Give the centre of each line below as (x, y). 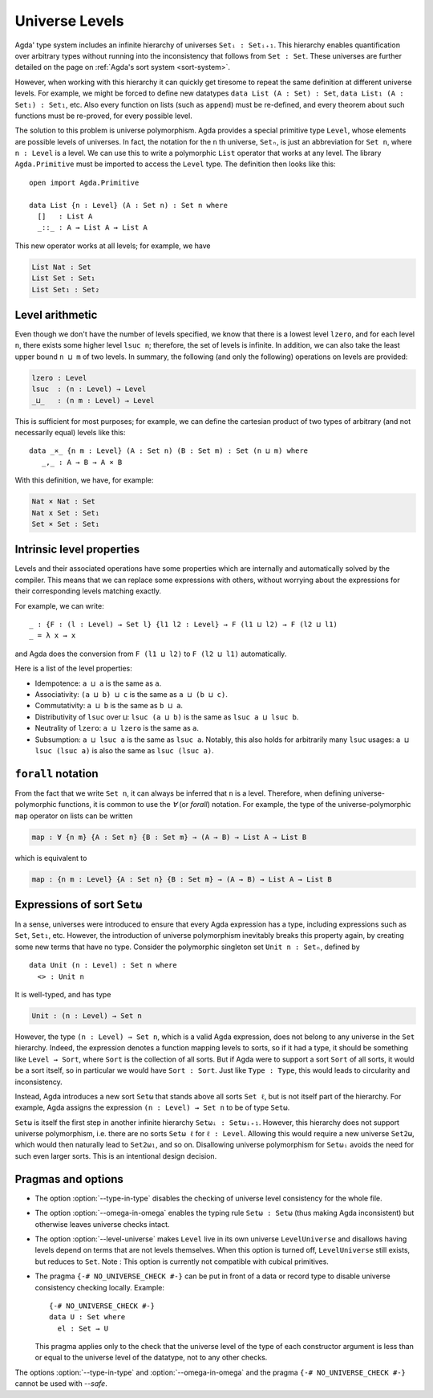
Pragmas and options (69, 1179)
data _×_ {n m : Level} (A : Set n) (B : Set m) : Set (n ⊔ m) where (169, 451)
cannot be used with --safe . (61, 1384)
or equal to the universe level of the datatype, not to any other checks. (151, 1358)
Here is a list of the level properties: (73, 668)
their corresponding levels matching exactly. (88, 591)
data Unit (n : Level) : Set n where (103, 965)
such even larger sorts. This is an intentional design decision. (116, 1155)
